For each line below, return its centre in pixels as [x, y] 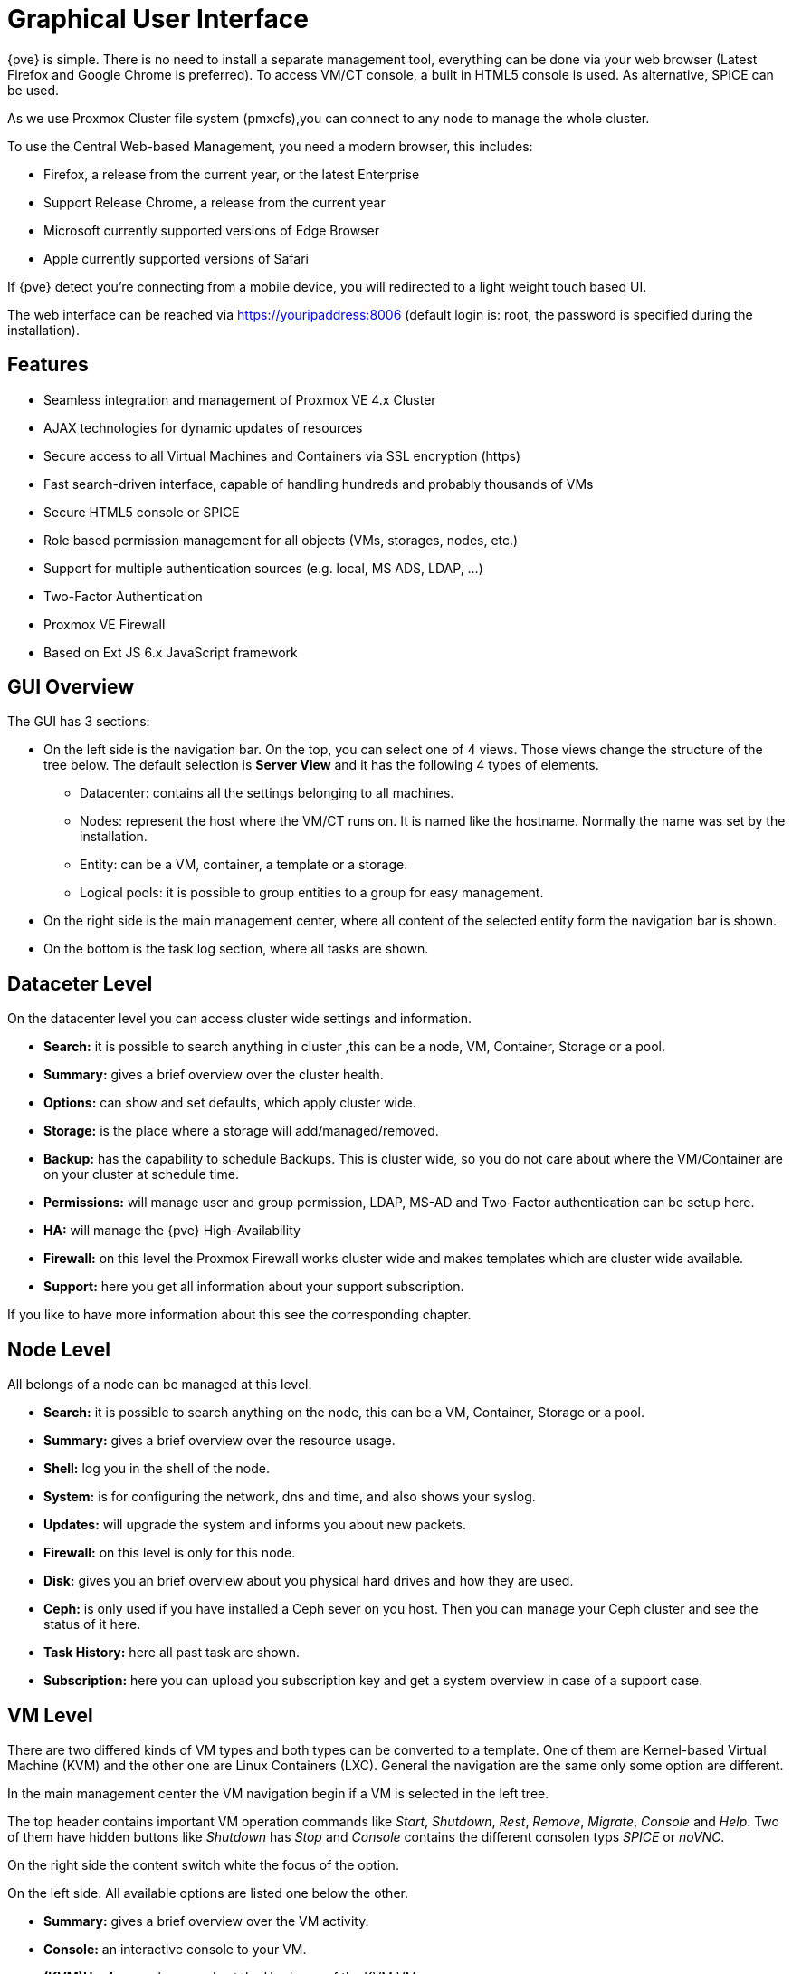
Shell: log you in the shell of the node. [157, 1469]
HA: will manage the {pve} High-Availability [172, 1231]
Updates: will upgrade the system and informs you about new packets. [255, 1525]
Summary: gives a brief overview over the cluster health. [214, 1075]
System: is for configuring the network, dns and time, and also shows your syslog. [290, 1497]
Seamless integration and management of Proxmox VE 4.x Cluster [240, 399]
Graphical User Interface [158, 19]
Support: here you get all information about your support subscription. [254, 1287]
